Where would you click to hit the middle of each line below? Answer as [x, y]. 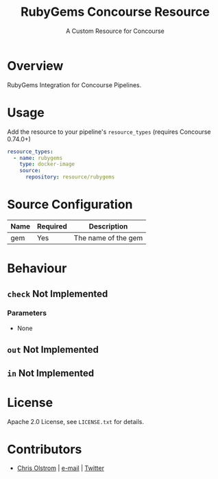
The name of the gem [108, 237]
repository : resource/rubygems [70, 177]
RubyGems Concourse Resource [115, 12]
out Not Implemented [53, 350]
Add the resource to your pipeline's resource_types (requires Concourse [109, 132]
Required [52, 226]
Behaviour [37, 269]
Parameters [27, 313]
